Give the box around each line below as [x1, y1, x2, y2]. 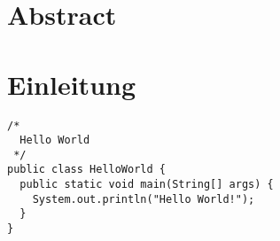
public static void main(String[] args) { [19, 178, 274, 191]
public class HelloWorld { [7, 163, 166, 176]
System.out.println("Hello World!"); [32, 192, 255, 206]
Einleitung [7, 66, 136, 102]
